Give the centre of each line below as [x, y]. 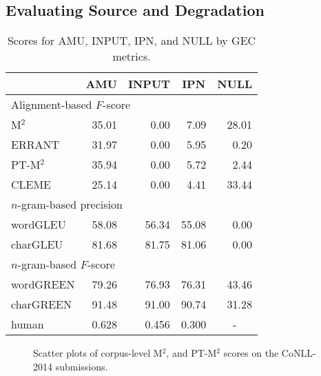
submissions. [82, 366]
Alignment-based [52, 105]
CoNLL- [299, 353]
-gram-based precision [70, 205]
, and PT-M [191, 353]
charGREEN [41, 304]
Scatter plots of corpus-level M [98, 353]
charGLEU [37, 244]
